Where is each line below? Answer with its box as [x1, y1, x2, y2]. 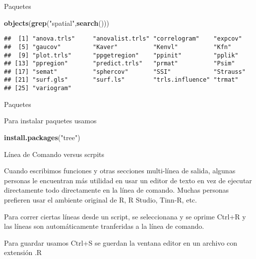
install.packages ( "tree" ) [4, 132, 80, 142]
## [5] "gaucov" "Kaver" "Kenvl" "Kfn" [4, 43, 232, 51]
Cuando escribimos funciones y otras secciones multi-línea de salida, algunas [4, 165, 236, 176]
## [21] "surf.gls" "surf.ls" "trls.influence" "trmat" [4, 76, 239, 84]
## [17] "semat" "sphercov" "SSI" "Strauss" [4, 68, 246, 75]
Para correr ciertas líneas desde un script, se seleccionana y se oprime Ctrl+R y [4, 211, 246, 221]
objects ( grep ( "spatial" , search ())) [4, 17, 110, 28]
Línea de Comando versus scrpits [4, 149, 105, 159]
